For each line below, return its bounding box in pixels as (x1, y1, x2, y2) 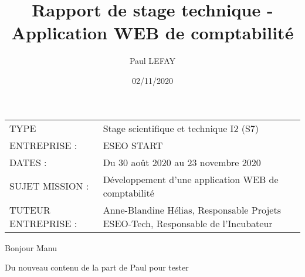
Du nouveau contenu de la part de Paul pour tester (5, 261, 189, 273)
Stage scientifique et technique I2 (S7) (103, 121, 259, 135)
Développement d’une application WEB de (103, 172, 279, 186)
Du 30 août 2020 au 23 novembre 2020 (103, 155, 261, 169)
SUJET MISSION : (9, 179, 89, 192)
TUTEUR (9, 202, 50, 217)
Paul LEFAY (129, 55, 176, 67)
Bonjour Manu (5, 241, 57, 254)
